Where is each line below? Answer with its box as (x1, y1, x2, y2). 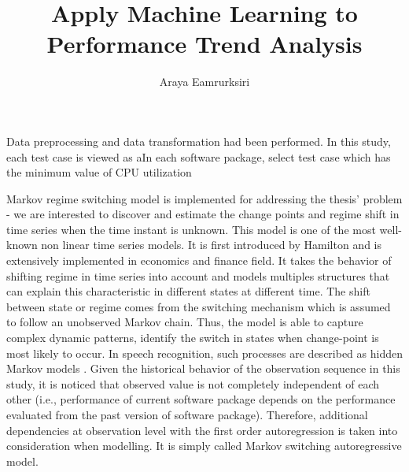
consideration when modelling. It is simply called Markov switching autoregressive (6, 437, 402, 454)
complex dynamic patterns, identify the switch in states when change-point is (6, 329, 379, 346)
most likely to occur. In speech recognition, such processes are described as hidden (6, 344, 403, 361)
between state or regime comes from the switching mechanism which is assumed (6, 298, 391, 314)
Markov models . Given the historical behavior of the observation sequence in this (6, 360, 400, 377)
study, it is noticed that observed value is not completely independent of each (6, 375, 380, 392)
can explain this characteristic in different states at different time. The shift (6, 283, 370, 299)
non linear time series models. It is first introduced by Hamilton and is (41, 236, 382, 253)
